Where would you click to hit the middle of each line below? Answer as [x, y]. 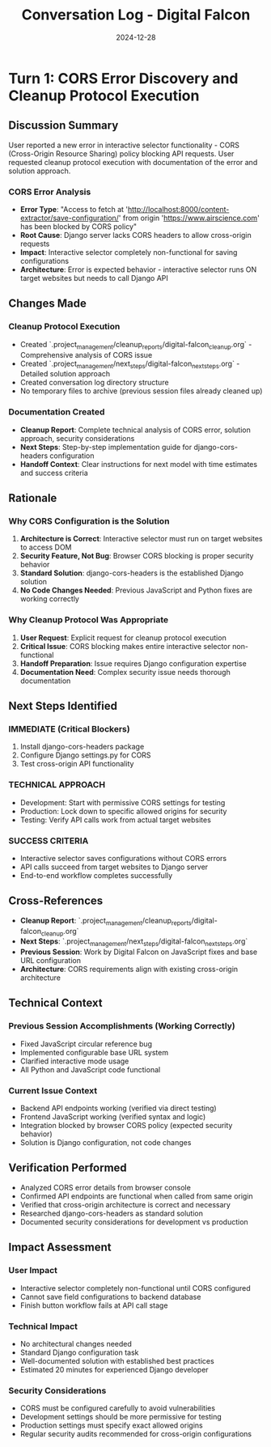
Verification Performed [68, 1168]
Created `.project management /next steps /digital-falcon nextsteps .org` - [130, 364]
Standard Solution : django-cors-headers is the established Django [132, 573]
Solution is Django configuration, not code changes [106, 1143]
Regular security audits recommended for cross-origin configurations [136, 1434]
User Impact [33, 1271]
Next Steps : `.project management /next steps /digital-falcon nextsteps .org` [134, 942]
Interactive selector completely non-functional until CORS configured [135, 1288]
